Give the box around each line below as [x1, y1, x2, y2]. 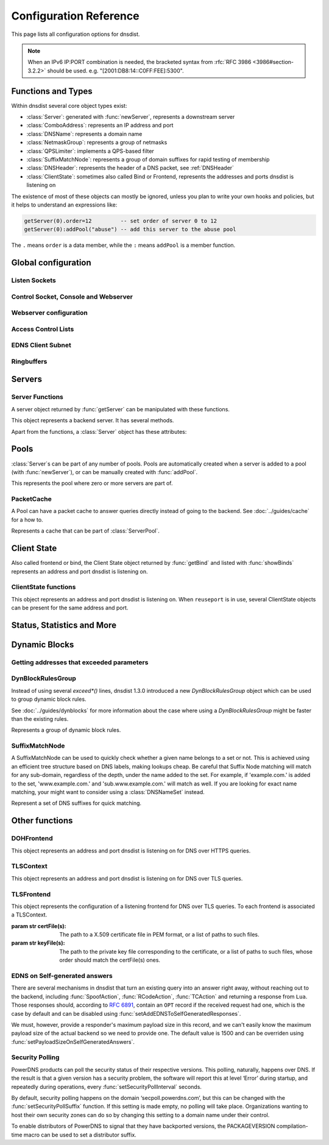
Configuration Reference [11, 9, 140, 23]
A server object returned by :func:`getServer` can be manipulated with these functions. [11, 405, 230, 413]
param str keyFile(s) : [11, 939, 65, 947]
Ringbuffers [11, 357, 48, 366]
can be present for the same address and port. [11, 604, 129, 612]
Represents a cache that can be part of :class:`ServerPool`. [11, 527, 160, 534]
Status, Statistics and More [11, 620, 117, 630]
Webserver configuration [11, 308, 88, 317]
